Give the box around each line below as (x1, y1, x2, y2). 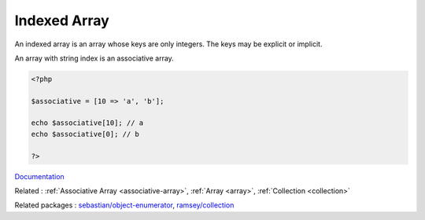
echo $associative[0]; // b (31, 130, 139, 138)
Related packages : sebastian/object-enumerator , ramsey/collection (14, 200, 235, 210)
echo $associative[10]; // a (31, 119, 144, 127)
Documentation (14, 171, 65, 181)
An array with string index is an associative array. (14, 53, 175, 63)
